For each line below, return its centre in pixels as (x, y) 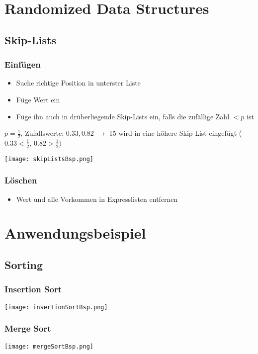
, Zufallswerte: (42, 133)
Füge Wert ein (38, 99)
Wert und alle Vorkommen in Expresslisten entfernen (97, 199)
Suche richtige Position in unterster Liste (78, 83)
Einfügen (23, 64)
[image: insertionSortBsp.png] (56, 307)
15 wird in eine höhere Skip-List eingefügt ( (175, 133)
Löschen (21, 180)
